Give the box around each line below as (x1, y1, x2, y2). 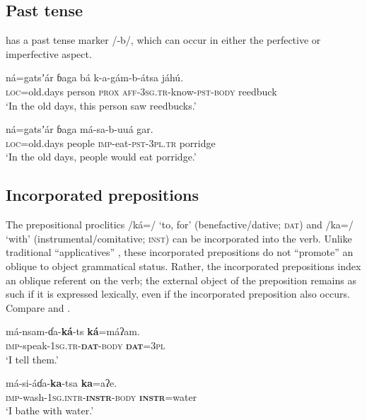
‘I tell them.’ (6, 351, 59, 366)
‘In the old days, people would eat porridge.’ (6, 149, 197, 164)
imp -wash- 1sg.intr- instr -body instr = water (6, 389, 197, 404)
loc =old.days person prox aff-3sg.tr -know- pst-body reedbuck (6, 83, 277, 98)
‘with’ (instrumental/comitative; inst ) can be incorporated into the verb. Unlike (6, 231, 352, 245)
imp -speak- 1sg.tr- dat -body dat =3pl (6, 337, 165, 352)
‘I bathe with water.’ (6, 403, 94, 418)
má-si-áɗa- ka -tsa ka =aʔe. (6, 375, 117, 390)
